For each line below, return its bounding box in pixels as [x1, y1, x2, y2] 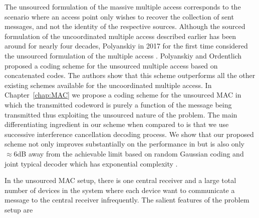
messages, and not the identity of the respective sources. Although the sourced [5, 21, 245, 31]
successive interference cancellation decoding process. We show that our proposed [5, 128, 254, 139]
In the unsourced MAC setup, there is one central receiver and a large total [5, 175, 236, 185]
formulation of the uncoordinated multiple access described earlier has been [5, 30, 236, 41]
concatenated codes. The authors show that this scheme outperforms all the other [5, 70, 255, 80]
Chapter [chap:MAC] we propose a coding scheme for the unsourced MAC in [5, 89, 241, 100]
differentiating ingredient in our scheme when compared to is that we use [5, 119, 229, 129]
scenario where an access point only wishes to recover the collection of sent [5, 11, 234, 21]
